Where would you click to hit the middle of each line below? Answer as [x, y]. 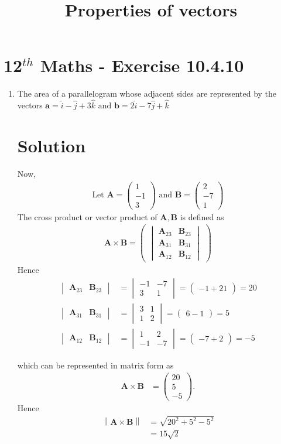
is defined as [202, 216]
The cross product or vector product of [87, 216]
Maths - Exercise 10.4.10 [142, 65]
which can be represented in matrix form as [95, 365]
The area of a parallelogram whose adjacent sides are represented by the [147, 93]
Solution [52, 145]
